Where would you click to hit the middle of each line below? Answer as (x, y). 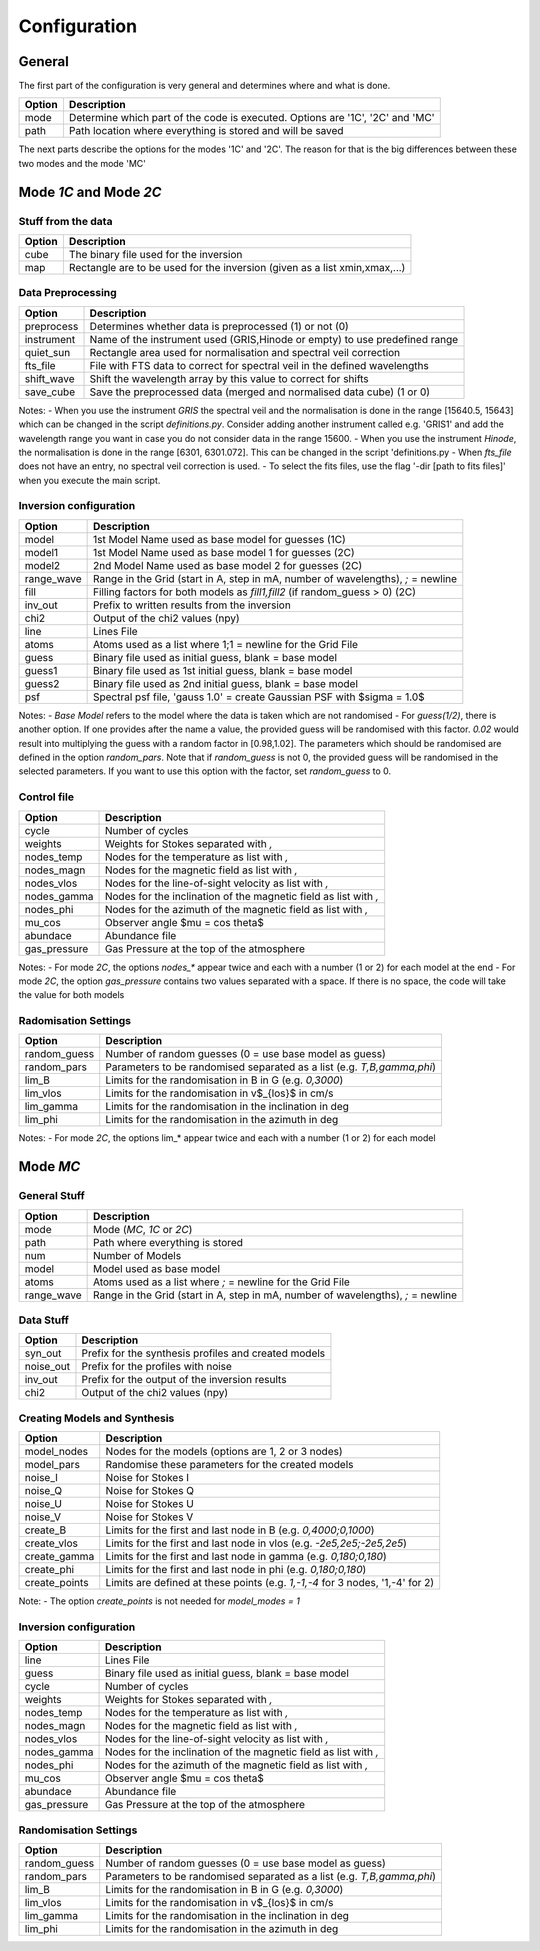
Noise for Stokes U (149, 1504)
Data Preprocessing (67, 293)
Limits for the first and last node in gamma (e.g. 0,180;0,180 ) (246, 1557)
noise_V (43, 1517)
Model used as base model (156, 1268)
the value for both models (71, 995)
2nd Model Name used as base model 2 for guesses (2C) (227, 565)
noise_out (47, 1367)
